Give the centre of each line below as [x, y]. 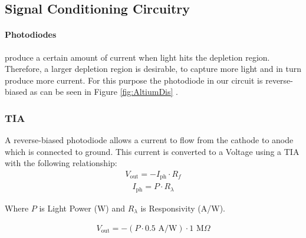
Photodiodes [31, 34]
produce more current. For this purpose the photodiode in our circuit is [134, 80]
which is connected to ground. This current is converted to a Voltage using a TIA [152, 151]
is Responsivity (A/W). [183, 208]
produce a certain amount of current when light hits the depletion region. [137, 57]
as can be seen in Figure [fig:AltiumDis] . [104, 92]
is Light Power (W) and [82, 208]
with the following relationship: [61, 163]
